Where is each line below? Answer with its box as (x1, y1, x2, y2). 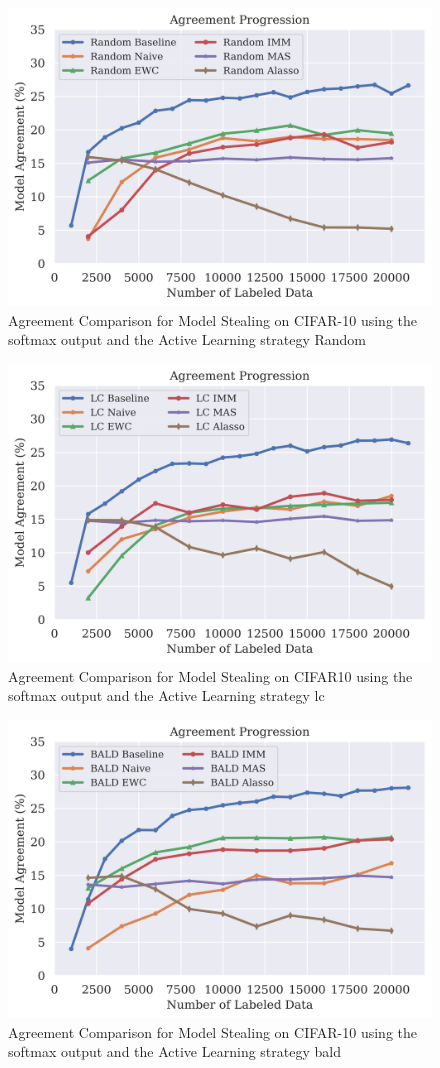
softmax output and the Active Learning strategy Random (8, 329, 367, 350)
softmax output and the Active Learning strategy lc (8, 685, 325, 706)
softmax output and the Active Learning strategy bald (8, 1041, 341, 1062)
